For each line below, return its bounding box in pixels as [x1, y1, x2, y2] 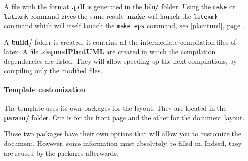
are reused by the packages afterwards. [4, 147, 119, 158]
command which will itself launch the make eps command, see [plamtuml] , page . [4, 20, 245, 31]
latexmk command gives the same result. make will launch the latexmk [4, 11, 218, 21]
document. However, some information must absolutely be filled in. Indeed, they [4, 138, 242, 148]
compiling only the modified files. [4, 65, 103, 75]
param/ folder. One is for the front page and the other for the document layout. [4, 112, 245, 122]
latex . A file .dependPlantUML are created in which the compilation [4, 46, 216, 56]
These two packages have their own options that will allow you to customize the [4, 129, 241, 139]
